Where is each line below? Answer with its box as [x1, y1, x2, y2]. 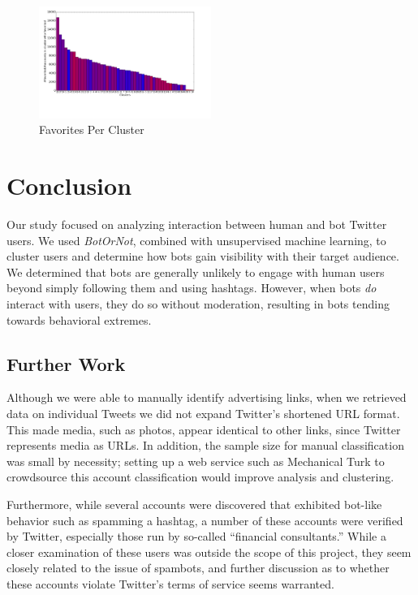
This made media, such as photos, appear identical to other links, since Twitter [6, 420, 401, 438]
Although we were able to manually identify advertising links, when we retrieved [6, 389, 407, 406]
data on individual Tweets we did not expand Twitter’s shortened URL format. [6, 404, 400, 421]
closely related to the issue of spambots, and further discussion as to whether [6, 559, 390, 576]
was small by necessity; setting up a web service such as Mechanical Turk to [6, 452, 385, 469]
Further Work [6, 351, 126, 376]
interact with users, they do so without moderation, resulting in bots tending [6, 295, 390, 312]
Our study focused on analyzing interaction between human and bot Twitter [6, 215, 387, 232]
